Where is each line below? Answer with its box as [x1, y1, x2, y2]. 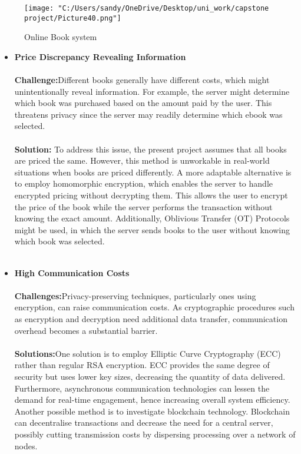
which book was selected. [14, 235, 105, 247]
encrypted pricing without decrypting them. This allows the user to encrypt [14, 189, 288, 201]
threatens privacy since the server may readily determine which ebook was [14, 108, 283, 120]
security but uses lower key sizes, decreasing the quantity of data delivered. [14, 370, 286, 382]
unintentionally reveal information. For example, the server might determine [14, 85, 290, 97]
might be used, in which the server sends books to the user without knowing [14, 223, 290, 236]
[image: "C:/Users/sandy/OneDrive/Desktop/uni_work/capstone [24, 4, 269, 12]
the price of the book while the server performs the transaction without [14, 200, 273, 213]
